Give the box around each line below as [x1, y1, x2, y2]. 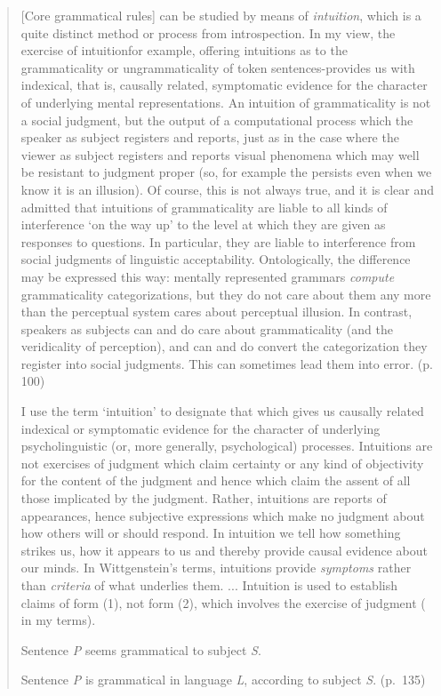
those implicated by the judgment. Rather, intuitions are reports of [20, 489, 387, 508]
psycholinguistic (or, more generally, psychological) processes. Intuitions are [20, 436, 433, 455]
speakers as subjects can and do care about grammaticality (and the [20, 319, 393, 338]
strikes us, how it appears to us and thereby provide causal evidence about [20, 540, 428, 559]
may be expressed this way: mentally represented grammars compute [20, 267, 395, 285]
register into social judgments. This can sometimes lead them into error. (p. [20, 354, 433, 372]
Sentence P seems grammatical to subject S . [20, 640, 261, 659]
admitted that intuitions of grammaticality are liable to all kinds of [20, 197, 388, 216]
